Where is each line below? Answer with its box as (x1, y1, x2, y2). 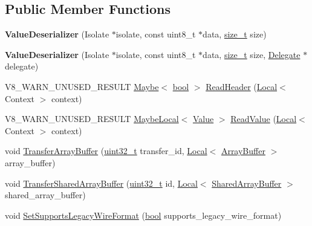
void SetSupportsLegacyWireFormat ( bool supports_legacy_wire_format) (5, 208, 282, 221)
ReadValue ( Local (230, 112, 297, 125)
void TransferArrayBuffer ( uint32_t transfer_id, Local (5, 144, 207, 157)
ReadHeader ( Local (206, 80, 278, 92)
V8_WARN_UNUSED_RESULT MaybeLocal (5, 112, 179, 125)
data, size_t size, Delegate (203, 48, 301, 60)
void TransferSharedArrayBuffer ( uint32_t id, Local (5, 176, 198, 189)
